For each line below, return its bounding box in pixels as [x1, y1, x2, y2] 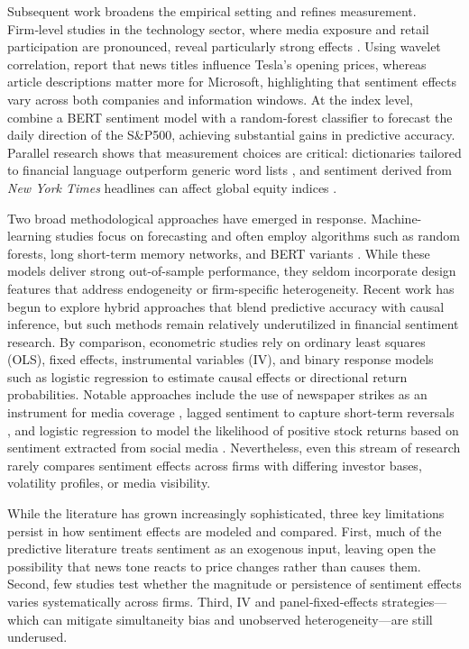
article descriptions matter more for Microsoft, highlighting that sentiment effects [7, 72, 456, 91]
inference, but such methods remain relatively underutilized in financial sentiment [7, 315, 459, 334]
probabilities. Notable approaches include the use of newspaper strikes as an [7, 385, 428, 404]
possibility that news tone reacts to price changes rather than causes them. [7, 556, 421, 575]
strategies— [382, 592, 447, 610]
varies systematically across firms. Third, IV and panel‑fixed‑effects [7, 592, 378, 610]
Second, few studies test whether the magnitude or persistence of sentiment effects [7, 574, 462, 593]
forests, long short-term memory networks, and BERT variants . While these [7, 243, 430, 262]
